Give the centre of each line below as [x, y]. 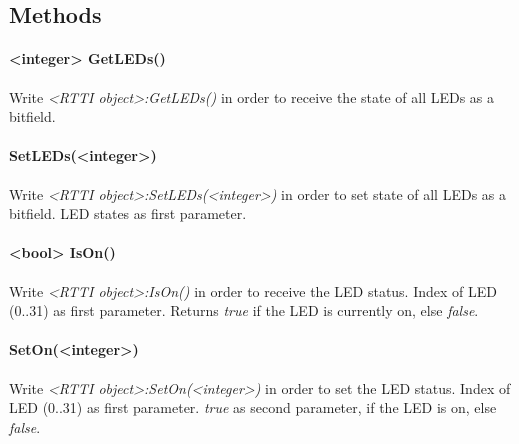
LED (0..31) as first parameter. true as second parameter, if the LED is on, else [253, 407]
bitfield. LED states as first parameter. [128, 213]
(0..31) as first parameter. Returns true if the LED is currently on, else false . [244, 310]
